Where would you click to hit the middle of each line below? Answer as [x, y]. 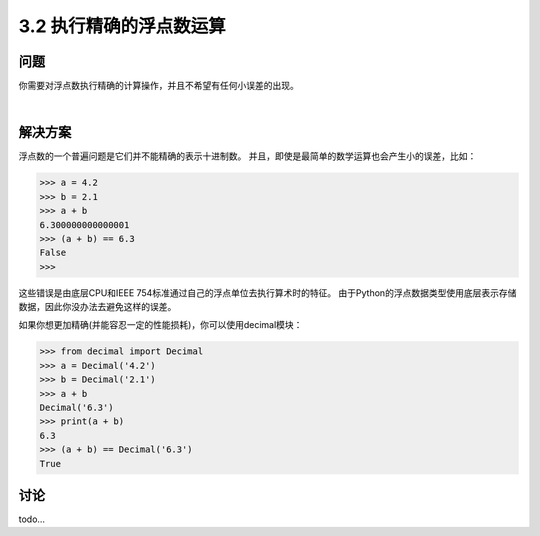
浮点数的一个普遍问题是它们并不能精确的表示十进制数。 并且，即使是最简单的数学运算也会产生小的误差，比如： [247, 156]
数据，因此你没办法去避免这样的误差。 [97, 307]
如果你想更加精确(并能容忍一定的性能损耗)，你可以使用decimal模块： [160, 325]
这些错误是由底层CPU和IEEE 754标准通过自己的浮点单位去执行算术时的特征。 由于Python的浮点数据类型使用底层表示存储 [267, 292]
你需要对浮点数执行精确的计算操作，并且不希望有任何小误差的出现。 [158, 86]
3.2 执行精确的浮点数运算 [122, 26]
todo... [31, 519]
